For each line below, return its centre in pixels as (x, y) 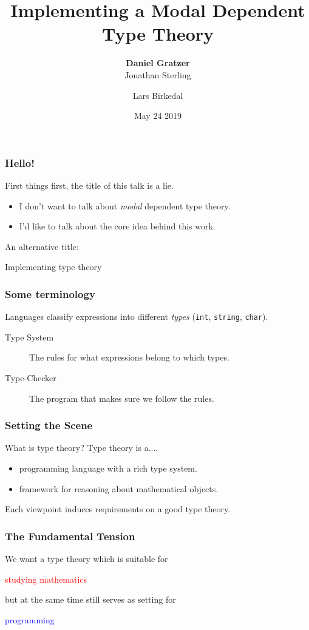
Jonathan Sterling (158, 74)
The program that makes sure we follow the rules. (122, 398)
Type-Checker (31, 378)
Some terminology (50, 293)
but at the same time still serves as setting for (90, 599)
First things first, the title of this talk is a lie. (89, 185)
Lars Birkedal (158, 95)
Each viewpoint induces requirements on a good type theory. (118, 509)
